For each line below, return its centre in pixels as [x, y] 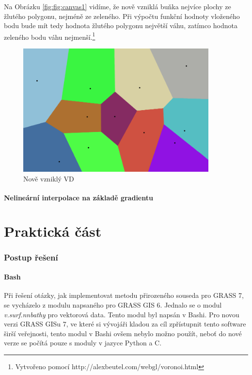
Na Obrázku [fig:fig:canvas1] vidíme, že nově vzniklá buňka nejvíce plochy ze [118, 6]
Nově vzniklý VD [49, 178]
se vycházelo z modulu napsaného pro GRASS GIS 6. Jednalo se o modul [113, 304]
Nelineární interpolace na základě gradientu [79, 197]
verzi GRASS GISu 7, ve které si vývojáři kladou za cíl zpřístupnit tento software [125, 324]
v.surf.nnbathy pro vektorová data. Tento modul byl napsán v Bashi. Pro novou [122, 314]
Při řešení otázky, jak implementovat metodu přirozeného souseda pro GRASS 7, [124, 295]
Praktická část [53, 231]
